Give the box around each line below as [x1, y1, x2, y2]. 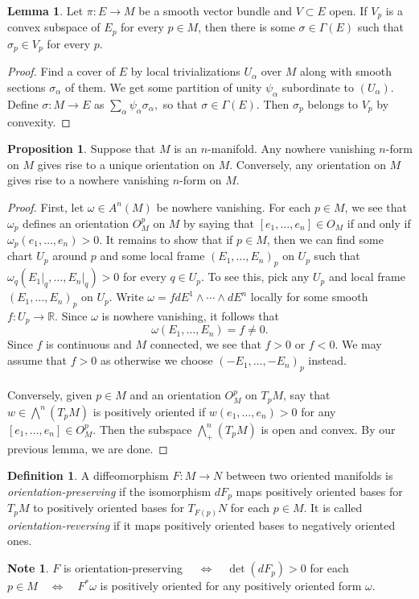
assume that [7, 352, 68, 369]
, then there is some [198, 19, 295, 35]
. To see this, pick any [201, 268, 310, 285]
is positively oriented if [92, 403, 206, 419]
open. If [329, 2, 368, 19]
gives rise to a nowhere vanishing [7, 171, 169, 188]
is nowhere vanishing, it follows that [101, 308, 279, 324]
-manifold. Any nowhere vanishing [207, 140, 376, 157]
